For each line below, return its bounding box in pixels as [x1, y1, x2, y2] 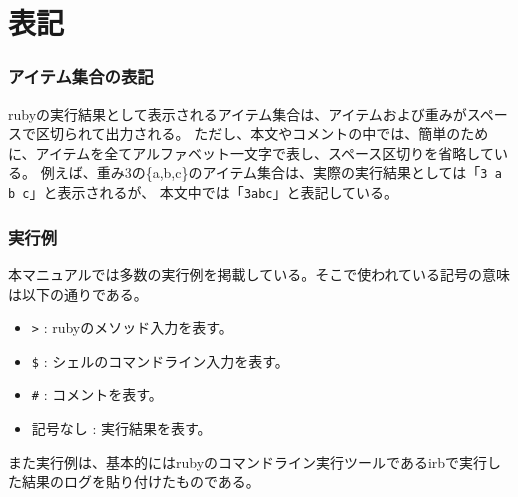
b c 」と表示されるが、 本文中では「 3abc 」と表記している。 [8, 182, 399, 203]
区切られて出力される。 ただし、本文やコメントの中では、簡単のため [35, 123, 489, 144]
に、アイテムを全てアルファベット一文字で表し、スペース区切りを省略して [8, 142, 494, 163]
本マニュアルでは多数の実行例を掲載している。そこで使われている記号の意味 [8, 263, 511, 284]
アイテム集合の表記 [8, 64, 154, 89]
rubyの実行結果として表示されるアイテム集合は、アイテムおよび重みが [8, 103, 467, 124]
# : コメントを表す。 [31, 384, 163, 405]
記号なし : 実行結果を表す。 [31, 418, 212, 439]
